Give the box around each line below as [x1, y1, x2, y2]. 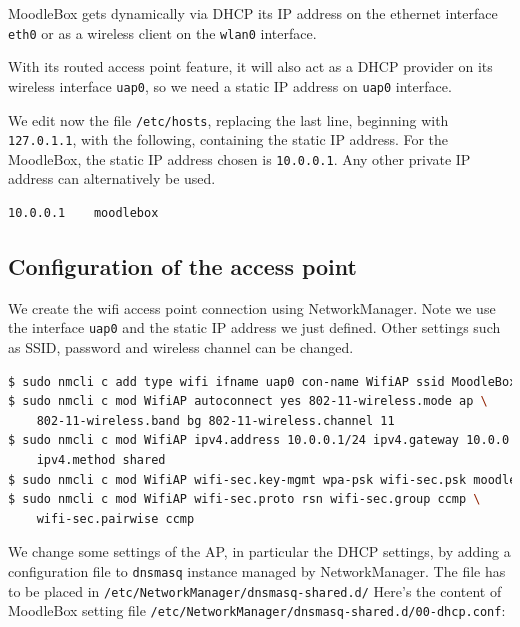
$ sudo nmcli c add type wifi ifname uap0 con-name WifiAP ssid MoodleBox [8, 374, 517, 389]
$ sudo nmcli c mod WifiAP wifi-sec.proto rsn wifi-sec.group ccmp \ [8, 492, 481, 507]
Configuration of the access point [8, 251, 357, 282]
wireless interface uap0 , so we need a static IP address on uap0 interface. [8, 75, 452, 96]
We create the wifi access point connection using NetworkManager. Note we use [8, 297, 496, 318]
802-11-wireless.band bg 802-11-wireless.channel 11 [36, 413, 395, 428]
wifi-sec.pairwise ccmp [36, 511, 195, 526]
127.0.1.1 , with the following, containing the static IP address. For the [8, 129, 449, 150]
